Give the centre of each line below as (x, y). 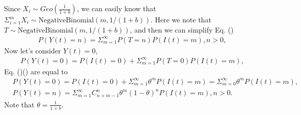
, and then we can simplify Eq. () (182, 29)
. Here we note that (181, 19)
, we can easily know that (116, 8)
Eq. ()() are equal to (36, 71)
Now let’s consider (33, 50)
